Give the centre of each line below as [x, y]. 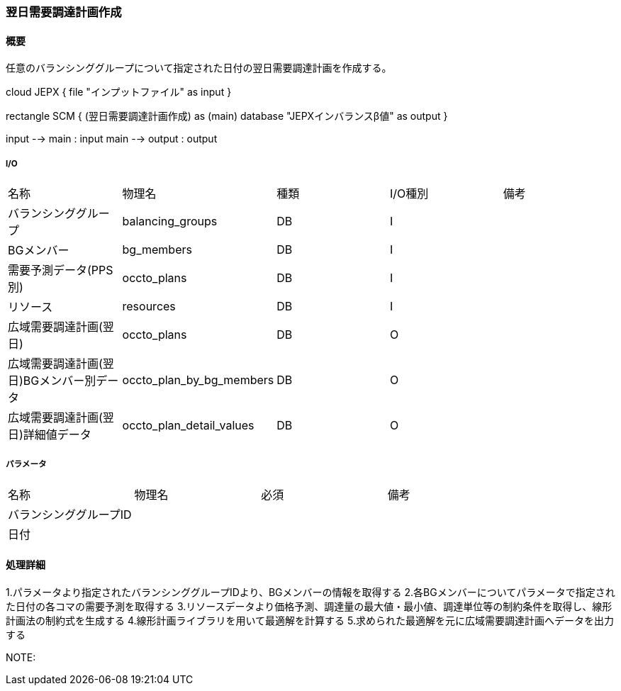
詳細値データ [57, 434]
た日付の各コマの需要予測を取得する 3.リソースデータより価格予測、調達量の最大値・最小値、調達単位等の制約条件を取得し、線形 [309, 606]
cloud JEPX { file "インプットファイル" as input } [119, 92]
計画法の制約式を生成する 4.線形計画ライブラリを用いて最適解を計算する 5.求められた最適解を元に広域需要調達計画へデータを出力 [310, 620]
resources [149, 306]
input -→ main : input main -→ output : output [112, 139]
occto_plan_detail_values [188, 425]
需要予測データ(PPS [61, 270]
